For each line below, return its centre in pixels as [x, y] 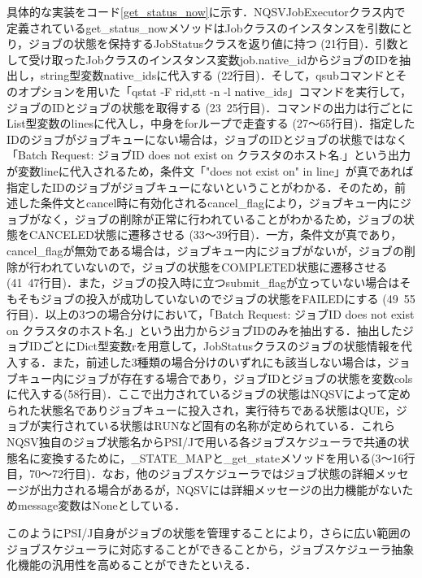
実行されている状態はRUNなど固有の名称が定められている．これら [218, 426]
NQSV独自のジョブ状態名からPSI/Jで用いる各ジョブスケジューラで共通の [202, 442]
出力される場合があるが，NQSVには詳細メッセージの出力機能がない [221, 489]
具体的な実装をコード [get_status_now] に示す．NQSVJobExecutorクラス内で [206, 11]
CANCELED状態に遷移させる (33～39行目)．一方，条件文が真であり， [215, 235]
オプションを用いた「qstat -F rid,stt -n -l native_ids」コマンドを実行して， [215, 91]
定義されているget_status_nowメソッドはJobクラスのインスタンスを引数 [198, 27]
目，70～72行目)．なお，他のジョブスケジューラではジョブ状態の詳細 [191, 474]
